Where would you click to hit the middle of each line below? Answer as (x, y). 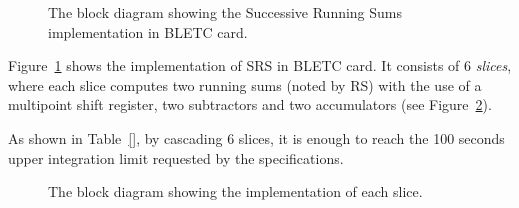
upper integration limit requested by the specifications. (176, 157)
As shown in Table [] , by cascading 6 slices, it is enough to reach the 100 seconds (256, 137)
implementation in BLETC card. (148, 31)
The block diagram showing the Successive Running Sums (225, 12)
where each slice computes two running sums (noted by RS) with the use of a (245, 84)
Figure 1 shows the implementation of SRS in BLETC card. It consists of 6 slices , (260, 65)
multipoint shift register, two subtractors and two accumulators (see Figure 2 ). (250, 104)
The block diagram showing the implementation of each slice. (235, 191)
